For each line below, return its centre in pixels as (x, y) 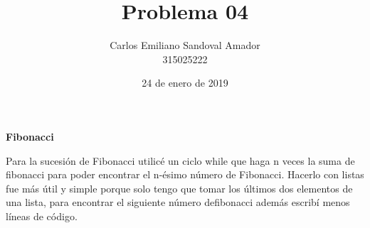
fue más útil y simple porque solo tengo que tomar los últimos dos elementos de (179, 188)
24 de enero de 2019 (185, 83)
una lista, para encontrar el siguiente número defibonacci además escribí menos (178, 202)
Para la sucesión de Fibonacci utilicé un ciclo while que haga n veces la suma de (180, 160)
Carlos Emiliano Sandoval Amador (185, 45)
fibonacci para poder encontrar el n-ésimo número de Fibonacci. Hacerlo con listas (185, 174)
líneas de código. (42, 216)
